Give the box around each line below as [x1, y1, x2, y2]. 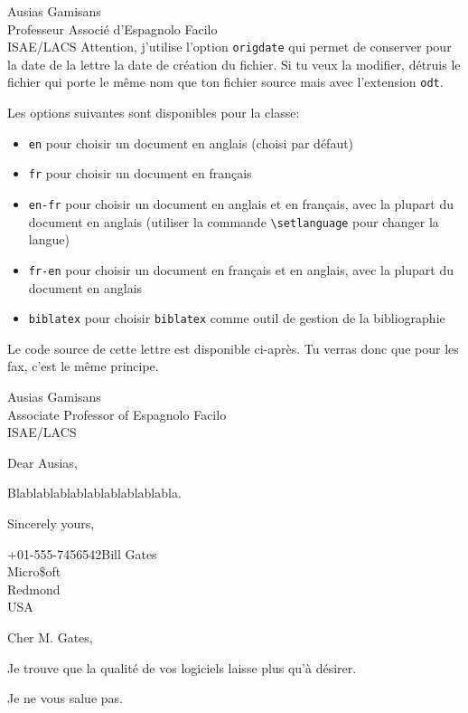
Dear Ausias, [7, 452, 78, 471]
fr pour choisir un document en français [28, 164, 252, 183]
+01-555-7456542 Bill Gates [7, 544, 157, 563]
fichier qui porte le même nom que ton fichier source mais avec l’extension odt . [7, 72, 444, 91]
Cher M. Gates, [7, 627, 93, 646]
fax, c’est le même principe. [7, 356, 159, 376]
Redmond [7, 579, 61, 598]
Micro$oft [7, 562, 61, 581]
